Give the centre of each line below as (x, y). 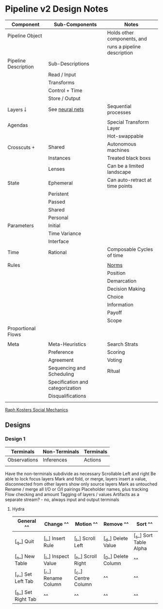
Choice (115, 296)
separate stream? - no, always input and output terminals (62, 499)
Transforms (61, 82)
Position (116, 273)
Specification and (68, 382)
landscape (119, 172)
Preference (61, 352)
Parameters (21, 225)
